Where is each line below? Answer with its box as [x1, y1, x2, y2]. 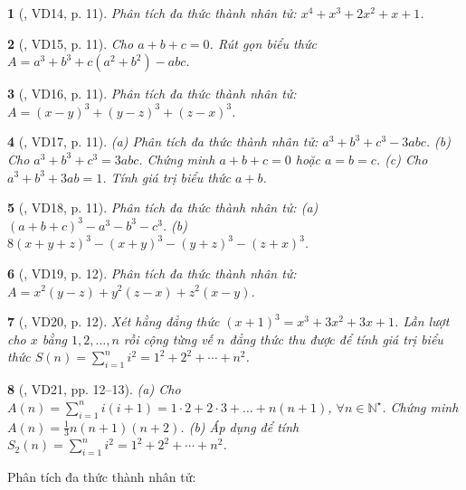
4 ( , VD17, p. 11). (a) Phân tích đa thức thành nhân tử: [7, 132, 319, 151]
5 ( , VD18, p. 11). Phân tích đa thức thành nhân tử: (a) [7, 198, 319, 217]
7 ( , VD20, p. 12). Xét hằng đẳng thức [7, 312, 220, 331]
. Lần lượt [395, 312, 450, 331]
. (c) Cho [376, 149, 428, 168]
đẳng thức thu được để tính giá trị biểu [229, 329, 443, 348]
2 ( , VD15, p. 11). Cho [7, 33, 134, 52]
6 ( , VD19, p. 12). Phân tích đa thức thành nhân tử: [7, 263, 297, 282]
